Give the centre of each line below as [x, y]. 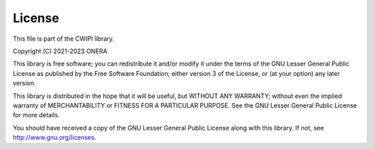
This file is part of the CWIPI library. [63, 39]
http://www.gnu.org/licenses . [54, 137]
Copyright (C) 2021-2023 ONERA [60, 51]
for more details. [36, 115]
